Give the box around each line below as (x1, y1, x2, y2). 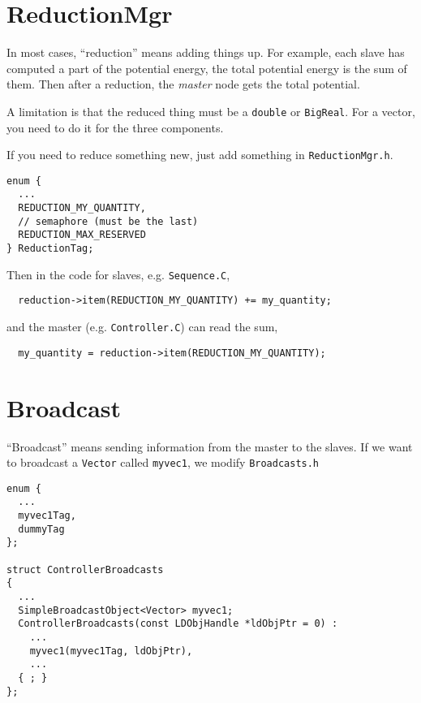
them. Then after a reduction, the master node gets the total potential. (6, 75, 360, 93)
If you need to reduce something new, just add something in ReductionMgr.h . (6, 146, 393, 163)
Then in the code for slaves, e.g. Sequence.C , (6, 265, 230, 282)
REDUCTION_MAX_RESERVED (18, 229, 146, 241)
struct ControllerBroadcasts (6, 563, 164, 576)
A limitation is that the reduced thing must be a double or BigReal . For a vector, (6, 102, 415, 119)
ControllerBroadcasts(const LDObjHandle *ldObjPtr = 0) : (18, 618, 338, 630)
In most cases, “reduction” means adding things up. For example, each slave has (6, 44, 405, 61)
